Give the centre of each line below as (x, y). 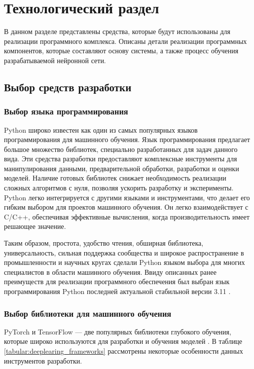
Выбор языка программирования (66, 111)
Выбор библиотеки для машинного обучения (88, 313)
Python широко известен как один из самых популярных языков (101, 129)
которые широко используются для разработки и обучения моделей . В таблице (123, 341)
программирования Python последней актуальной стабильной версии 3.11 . (117, 291)
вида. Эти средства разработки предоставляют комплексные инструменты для (121, 159)
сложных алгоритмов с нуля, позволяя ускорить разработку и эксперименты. (119, 188)
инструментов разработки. (43, 360)
